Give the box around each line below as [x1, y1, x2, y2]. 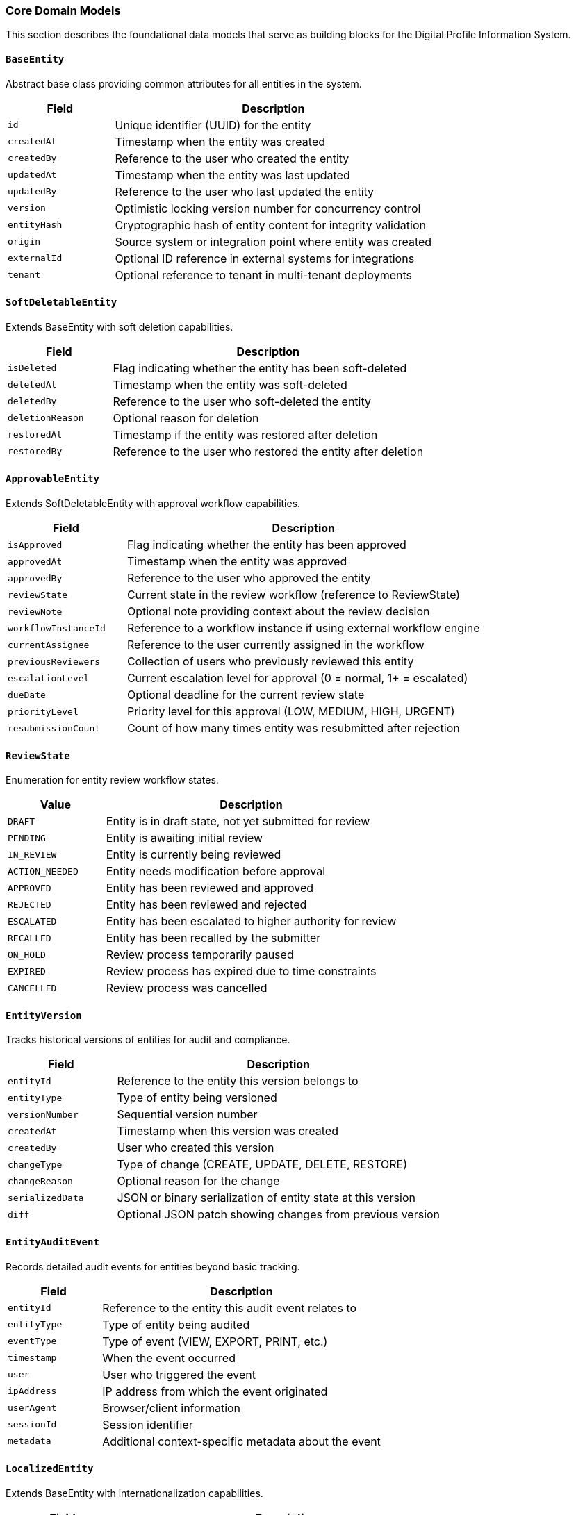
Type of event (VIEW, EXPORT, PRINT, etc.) [102, 1334, 328, 1348]
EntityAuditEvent [6, 1236, 99, 1248]
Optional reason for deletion [113, 411, 259, 425]
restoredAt [8, 429, 63, 440]
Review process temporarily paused [106, 947, 294, 962]
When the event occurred [102, 1350, 236, 1365]
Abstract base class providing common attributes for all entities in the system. [6, 77, 362, 90]
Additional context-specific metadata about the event [102, 1434, 381, 1448]
